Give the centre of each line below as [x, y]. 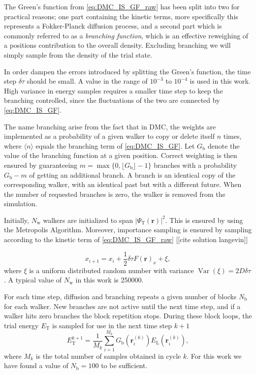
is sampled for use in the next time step [112, 325]
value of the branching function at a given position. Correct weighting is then [121, 155]
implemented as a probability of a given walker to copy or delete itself [110, 136]
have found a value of [36, 365]
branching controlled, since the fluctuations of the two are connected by [112, 100]
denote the [224, 145]
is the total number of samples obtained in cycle [108, 356]
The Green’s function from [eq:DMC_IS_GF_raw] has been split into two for [122, 6]
